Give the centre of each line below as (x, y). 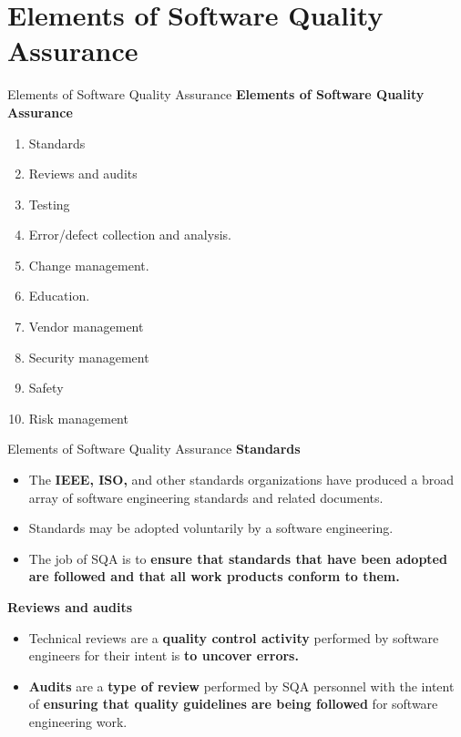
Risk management (78, 418)
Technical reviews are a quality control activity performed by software (234, 637)
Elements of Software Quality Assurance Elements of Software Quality (216, 94)
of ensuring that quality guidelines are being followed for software (233, 704)
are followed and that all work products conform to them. (214, 576)
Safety (46, 388)
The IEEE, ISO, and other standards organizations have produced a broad (241, 480)
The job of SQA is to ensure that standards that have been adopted (238, 558)
